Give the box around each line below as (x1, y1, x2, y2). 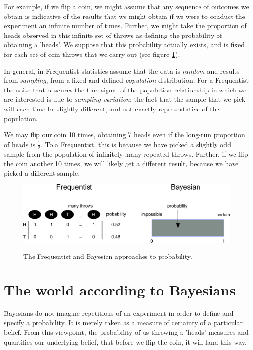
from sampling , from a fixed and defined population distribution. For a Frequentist (4, 75, 249, 85)
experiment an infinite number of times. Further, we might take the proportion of (4, 20, 247, 31)
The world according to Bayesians (4, 279, 236, 299)
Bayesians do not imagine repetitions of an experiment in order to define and (4, 308, 234, 318)
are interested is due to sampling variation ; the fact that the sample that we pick (4, 94, 246, 104)
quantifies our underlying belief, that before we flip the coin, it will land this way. (4, 336, 247, 347)
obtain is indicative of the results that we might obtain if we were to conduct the (4, 11, 245, 21)
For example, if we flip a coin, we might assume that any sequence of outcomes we (4, 1, 249, 11)
